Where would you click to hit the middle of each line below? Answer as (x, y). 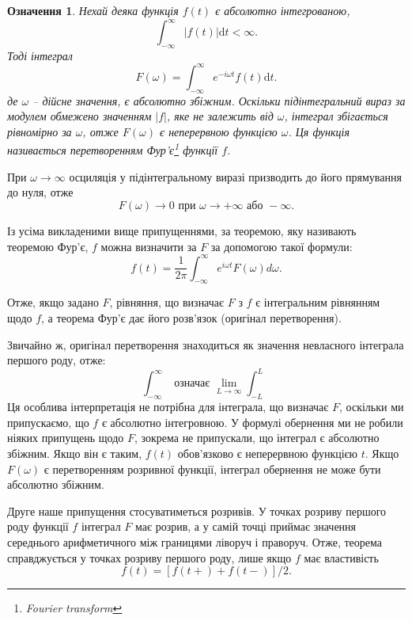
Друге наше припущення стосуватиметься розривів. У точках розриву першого (197, 511)
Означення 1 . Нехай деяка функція (93, 10)
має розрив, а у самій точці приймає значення (246, 526)
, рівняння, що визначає (167, 302)
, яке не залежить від (220, 116)
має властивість (341, 557)
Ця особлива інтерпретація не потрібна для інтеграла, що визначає (168, 407)
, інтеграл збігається (336, 116)
